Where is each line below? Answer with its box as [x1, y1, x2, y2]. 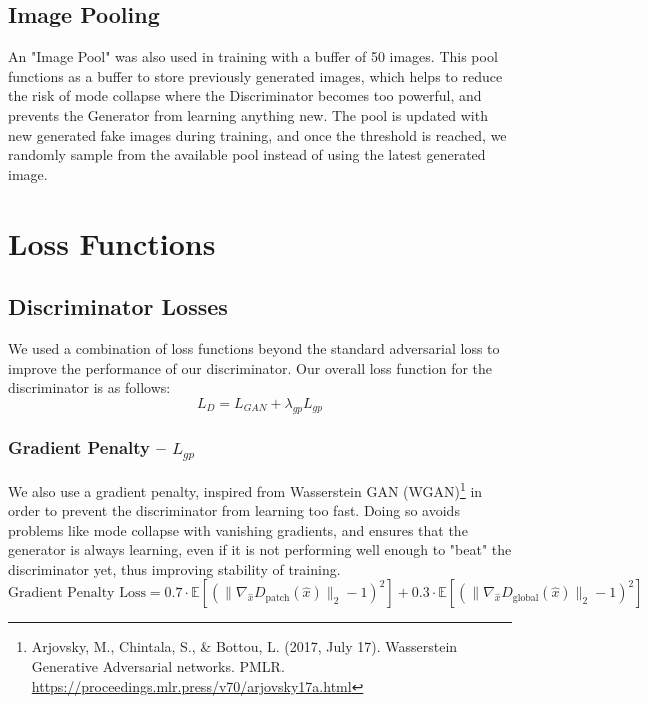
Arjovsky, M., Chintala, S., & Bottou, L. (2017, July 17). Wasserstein [31, 636, 458, 657]
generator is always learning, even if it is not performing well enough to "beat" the [8, 539, 512, 560]
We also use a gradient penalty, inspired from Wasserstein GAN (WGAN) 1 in [8, 477, 483, 501]
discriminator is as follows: [8, 377, 171, 398]
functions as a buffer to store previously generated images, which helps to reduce [8, 65, 503, 86]
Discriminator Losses [8, 291, 228, 322]
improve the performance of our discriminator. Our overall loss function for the [8, 357, 493, 378]
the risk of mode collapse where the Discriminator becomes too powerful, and [8, 85, 482, 106]
